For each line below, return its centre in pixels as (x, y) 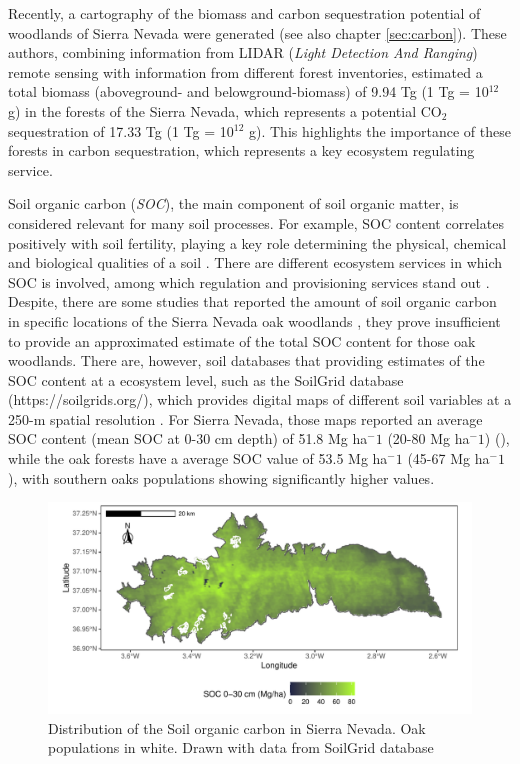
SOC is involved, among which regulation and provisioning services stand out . (249, 281)
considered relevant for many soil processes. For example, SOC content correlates (256, 222)
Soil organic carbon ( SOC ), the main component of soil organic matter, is (233, 203)
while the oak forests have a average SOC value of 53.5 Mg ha (198, 458)
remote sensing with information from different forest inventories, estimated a (245, 71)
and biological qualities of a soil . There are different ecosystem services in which (255, 262)
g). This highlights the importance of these (379, 130)
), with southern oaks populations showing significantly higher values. (221, 477)
